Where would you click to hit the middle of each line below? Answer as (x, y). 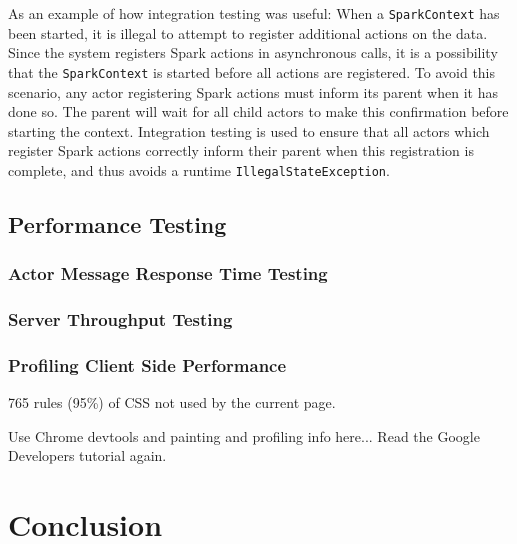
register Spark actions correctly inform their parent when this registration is (241, 150)
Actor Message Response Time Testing (168, 273)
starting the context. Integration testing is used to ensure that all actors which (249, 130)
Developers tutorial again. (87, 455)
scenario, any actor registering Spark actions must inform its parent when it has (253, 91)
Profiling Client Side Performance (147, 364)
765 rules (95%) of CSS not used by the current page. (172, 402)
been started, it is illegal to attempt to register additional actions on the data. (248, 32)
